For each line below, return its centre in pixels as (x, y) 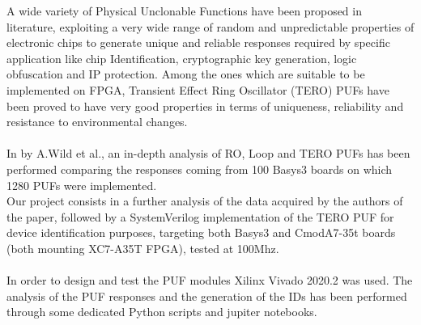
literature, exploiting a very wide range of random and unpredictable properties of (210, 26)
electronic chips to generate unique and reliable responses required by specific (198, 42)
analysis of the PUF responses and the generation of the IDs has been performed (207, 295)
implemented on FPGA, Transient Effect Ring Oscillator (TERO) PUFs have (198, 89)
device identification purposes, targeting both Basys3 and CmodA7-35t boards (201, 232)
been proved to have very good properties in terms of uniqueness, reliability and (205, 106)
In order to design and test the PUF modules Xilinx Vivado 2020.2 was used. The (210, 280)
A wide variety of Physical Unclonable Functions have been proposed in (184, 11)
